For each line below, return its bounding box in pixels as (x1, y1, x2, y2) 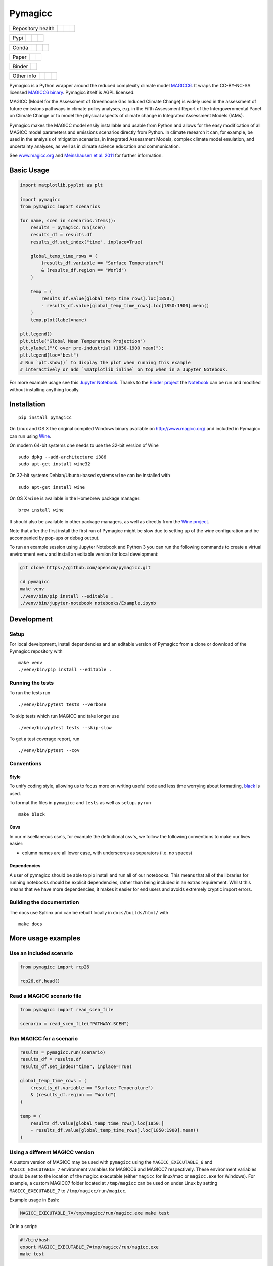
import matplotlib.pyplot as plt (20, 182, 103, 188)
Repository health (12, 25, 55, 32)
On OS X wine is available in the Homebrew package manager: (9, 495, 141, 501)
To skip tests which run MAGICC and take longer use (9, 713, 119, 719)
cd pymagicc (20, 579, 50, 585)
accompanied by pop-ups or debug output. (9, 535, 100, 541)
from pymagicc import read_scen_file (20, 1007, 114, 1012)
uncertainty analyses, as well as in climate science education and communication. (9, 143, 180, 149)
